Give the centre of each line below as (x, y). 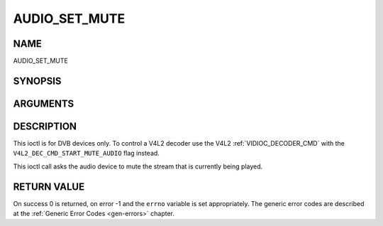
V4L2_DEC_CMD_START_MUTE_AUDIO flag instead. (86, 154)
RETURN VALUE (49, 187)
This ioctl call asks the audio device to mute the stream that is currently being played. (138, 166)
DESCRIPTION (45, 126)
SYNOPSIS (37, 81)
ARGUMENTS (44, 103)
